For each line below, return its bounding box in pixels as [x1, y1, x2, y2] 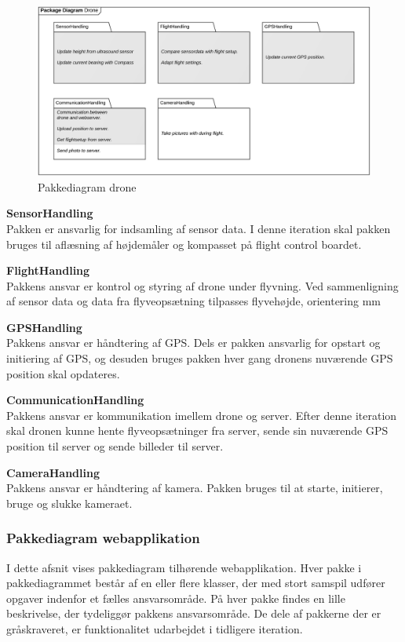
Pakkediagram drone [38, 178, 137, 195]
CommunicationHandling [6, 392, 144, 408]
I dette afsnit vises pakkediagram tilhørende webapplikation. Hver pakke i [6, 559, 362, 575]
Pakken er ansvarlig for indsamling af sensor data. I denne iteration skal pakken [6, 220, 391, 236]
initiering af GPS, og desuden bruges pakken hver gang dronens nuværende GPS [6, 350, 393, 367]
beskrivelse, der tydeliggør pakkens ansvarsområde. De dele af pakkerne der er [6, 605, 381, 622]
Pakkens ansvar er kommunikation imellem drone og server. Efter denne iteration [6, 407, 397, 423]
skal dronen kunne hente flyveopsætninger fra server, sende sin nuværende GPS [6, 422, 389, 439]
